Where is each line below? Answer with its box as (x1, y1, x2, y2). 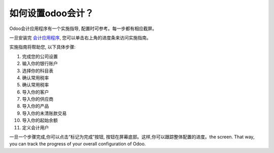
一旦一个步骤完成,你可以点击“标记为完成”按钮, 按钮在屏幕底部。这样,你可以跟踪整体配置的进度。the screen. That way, (9, 134, 255, 140)
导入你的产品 (22, 103, 49, 109)
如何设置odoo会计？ (9, 8, 94, 19)
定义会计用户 (22, 125, 49, 131)
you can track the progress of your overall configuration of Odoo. (9, 141, 146, 147)
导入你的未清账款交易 (22, 110, 67, 116)
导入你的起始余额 (22, 117, 58, 124)
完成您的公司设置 (22, 53, 58, 59)
